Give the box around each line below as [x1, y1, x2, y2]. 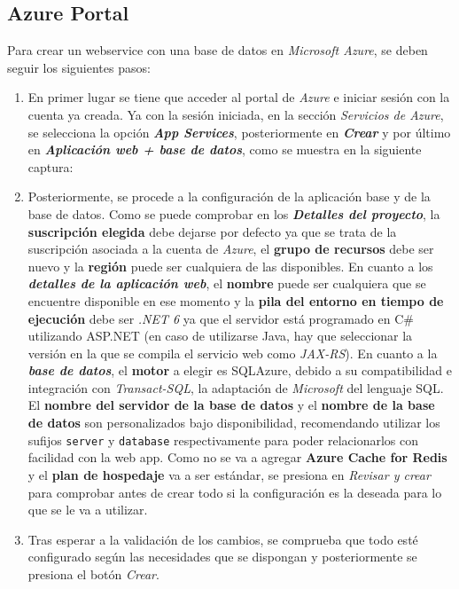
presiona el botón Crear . [27, 564, 159, 583]
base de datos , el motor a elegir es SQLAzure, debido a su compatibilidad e [27, 361, 452, 380]
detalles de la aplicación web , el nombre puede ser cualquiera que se [27, 274, 426, 293]
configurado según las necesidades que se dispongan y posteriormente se [27, 547, 417, 566]
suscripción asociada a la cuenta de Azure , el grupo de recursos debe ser [27, 240, 434, 258]
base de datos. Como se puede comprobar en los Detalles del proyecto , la [27, 204, 440, 223]
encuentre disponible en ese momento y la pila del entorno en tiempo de [27, 291, 444, 310]
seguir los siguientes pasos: [7, 58, 151, 76]
